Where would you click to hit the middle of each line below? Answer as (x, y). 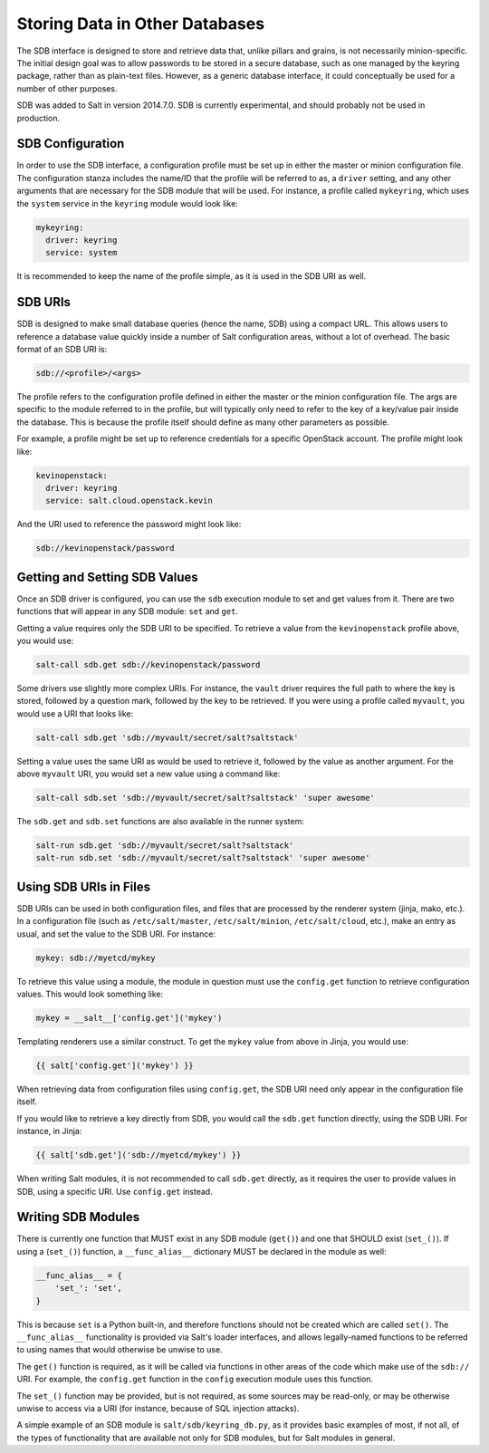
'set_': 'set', (88, 1288)
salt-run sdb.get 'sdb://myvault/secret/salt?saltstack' (165, 846)
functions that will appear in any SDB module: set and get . (128, 611)
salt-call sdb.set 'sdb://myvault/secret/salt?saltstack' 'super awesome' (206, 798)
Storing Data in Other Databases (141, 24)
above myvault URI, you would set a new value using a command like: (149, 774)
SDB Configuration (71, 144)
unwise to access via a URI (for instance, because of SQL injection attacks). (158, 1408)
